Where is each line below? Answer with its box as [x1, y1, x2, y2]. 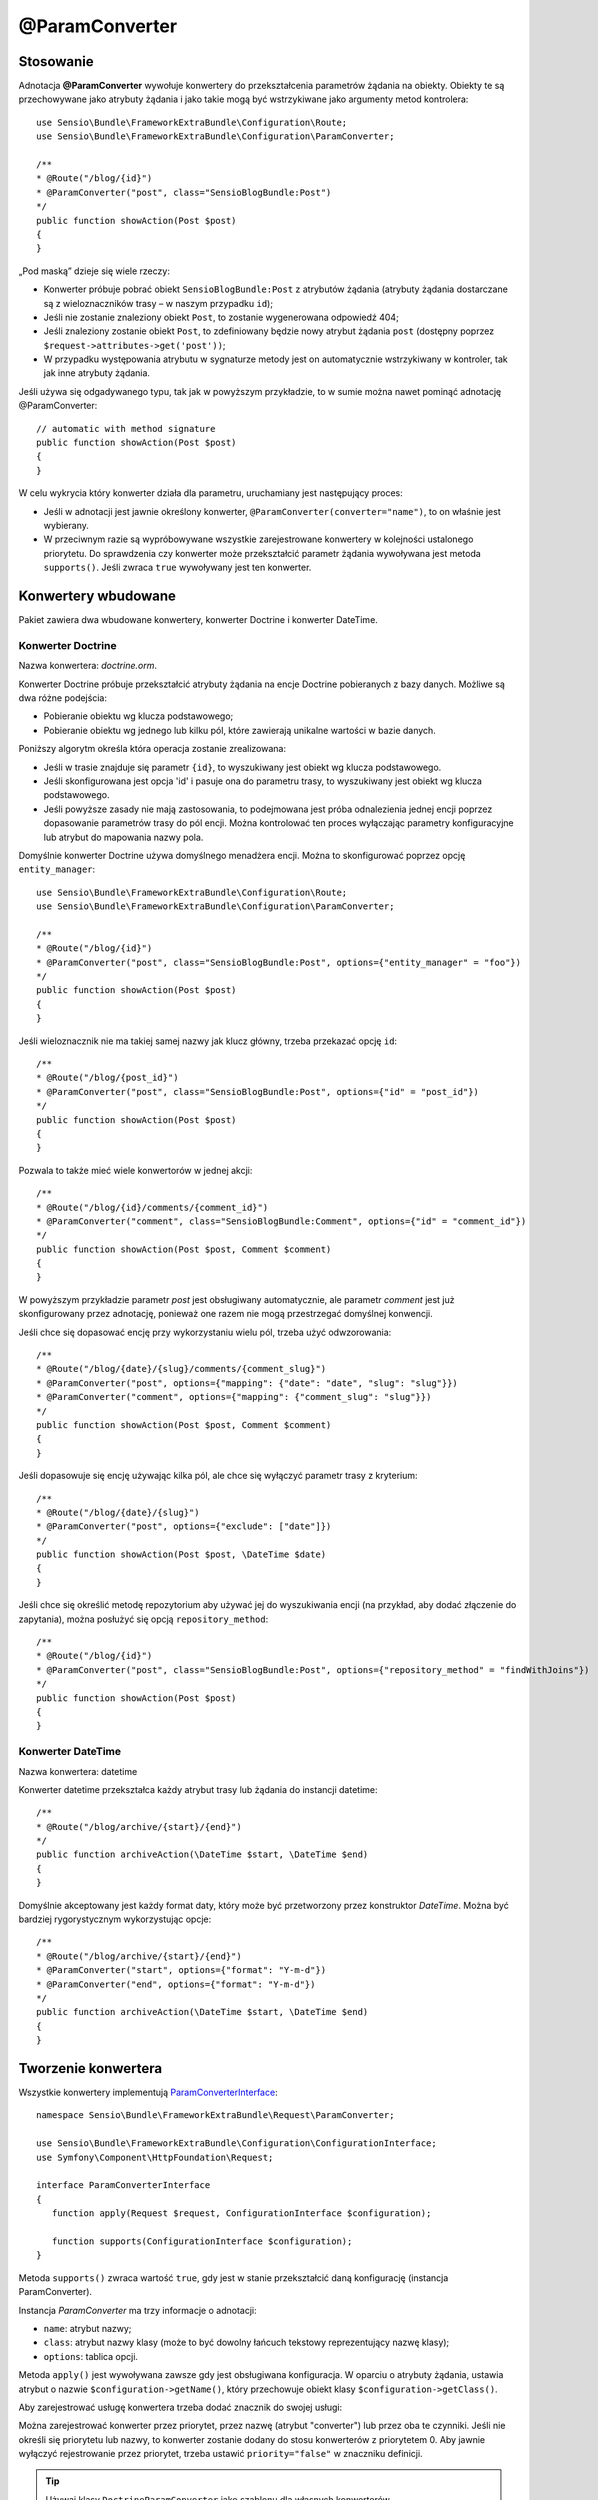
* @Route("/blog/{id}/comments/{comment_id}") [36, 1201, 269, 1213]
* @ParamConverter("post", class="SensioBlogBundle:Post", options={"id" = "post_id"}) [36, 1086, 480, 1097]
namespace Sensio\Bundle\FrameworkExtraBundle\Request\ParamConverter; [36, 2110, 395, 2121]
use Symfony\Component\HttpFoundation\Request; [36, 2151, 274, 2163]
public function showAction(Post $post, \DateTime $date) [36, 1549, 327, 1560]
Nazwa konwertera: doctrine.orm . [18, 660, 157, 672]
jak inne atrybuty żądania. [43, 367, 150, 379]
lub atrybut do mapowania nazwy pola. [43, 831, 204, 843]
